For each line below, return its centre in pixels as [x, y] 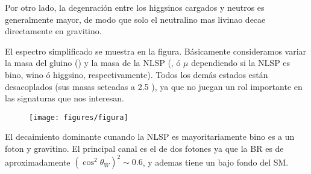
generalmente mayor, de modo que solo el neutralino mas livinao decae [135, 19]
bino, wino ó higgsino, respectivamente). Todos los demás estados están [137, 74]
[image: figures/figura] [79, 117]
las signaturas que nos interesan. [65, 98]
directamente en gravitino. [53, 31]
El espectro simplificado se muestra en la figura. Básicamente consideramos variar [156, 51]
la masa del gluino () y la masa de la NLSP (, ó [93, 63]
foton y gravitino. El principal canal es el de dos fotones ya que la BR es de [144, 148]
